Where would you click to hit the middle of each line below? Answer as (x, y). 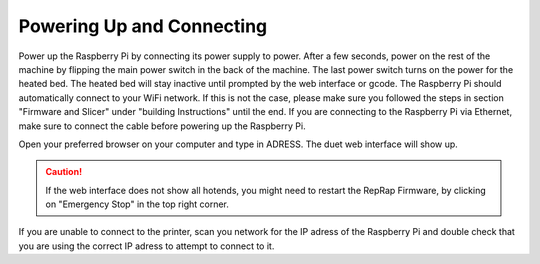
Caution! (64, 172)
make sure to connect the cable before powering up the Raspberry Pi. (162, 126)
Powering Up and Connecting (143, 26)
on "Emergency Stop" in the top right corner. (137, 204)
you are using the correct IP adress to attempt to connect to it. (146, 246)
